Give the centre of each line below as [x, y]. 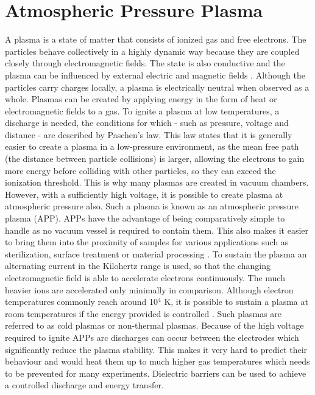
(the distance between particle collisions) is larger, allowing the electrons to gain [155, 159]
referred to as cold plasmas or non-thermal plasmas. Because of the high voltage [154, 325]
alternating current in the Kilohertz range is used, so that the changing [138, 266]
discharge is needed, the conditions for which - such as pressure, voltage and [147, 123]
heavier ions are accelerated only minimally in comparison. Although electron [149, 289]
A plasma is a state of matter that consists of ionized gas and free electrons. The [156, 39]
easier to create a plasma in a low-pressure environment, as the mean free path [152, 146]
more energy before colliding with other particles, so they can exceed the [140, 170]
